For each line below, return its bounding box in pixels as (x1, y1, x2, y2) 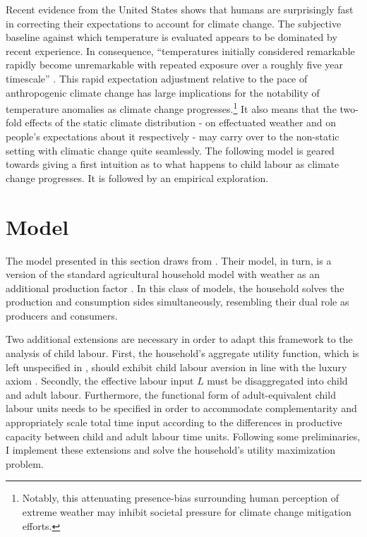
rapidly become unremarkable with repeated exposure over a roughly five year (6, 57, 343, 72)
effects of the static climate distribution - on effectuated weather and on (25, 115, 337, 130)
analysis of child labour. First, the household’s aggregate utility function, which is (6, 346, 359, 361)
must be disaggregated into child (207, 373, 348, 388)
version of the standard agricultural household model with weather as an (6, 267, 320, 282)
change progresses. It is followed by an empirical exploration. (6, 170, 269, 185)
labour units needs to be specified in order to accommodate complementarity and (6, 401, 357, 416)
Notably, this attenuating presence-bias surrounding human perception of (22, 490, 339, 505)
